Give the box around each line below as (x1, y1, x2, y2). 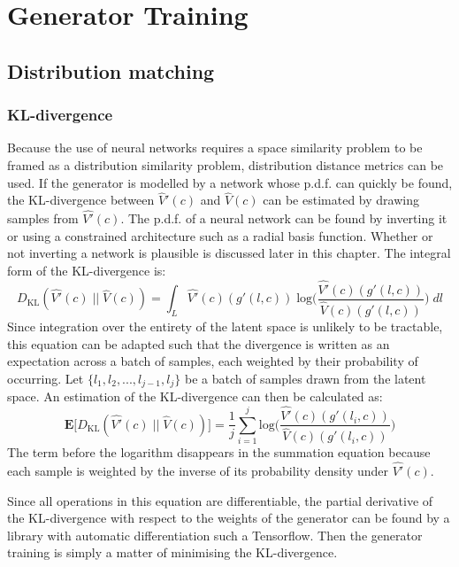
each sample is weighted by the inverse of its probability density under (7, 462, 388, 479)
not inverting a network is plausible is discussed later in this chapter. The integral (7, 244, 451, 262)
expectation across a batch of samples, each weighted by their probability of (7, 352, 418, 370)
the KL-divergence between (7, 190, 155, 209)
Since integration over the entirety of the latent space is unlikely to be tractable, (7, 316, 443, 335)
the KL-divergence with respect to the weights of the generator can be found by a (7, 509, 450, 527)
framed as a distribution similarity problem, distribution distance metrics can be (7, 155, 444, 174)
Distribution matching (7, 57, 215, 84)
